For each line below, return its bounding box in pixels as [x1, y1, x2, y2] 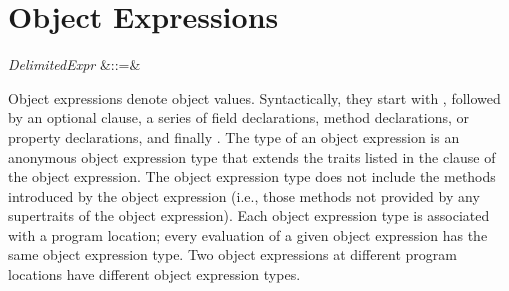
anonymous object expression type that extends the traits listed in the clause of [8, 146, 496, 167]
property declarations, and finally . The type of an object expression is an [8, 126, 460, 147]
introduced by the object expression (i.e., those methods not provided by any [8, 185, 480, 206]
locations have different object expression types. [8, 264, 301, 285]
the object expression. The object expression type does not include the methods [8, 166, 496, 187]
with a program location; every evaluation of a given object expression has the [8, 224, 488, 245]
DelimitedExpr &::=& [8, 54, 141, 75]
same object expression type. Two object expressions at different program [8, 244, 458, 265]
